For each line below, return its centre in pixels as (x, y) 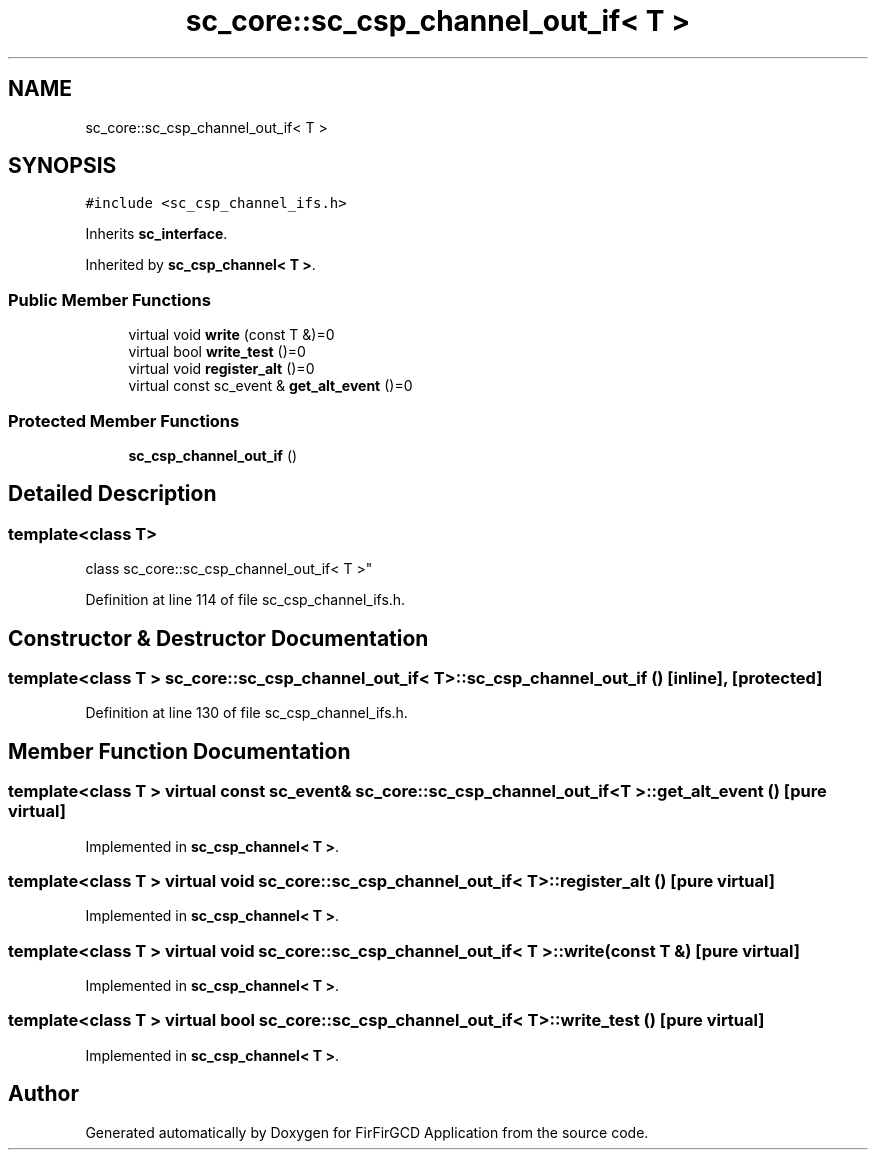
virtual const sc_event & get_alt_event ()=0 (270, 386)
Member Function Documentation (179, 751)
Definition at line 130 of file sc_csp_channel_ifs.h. (246, 713)
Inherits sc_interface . (156, 234)
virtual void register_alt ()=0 (221, 369)
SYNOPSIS (62, 166)
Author (43, 1094)
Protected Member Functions (124, 420)
